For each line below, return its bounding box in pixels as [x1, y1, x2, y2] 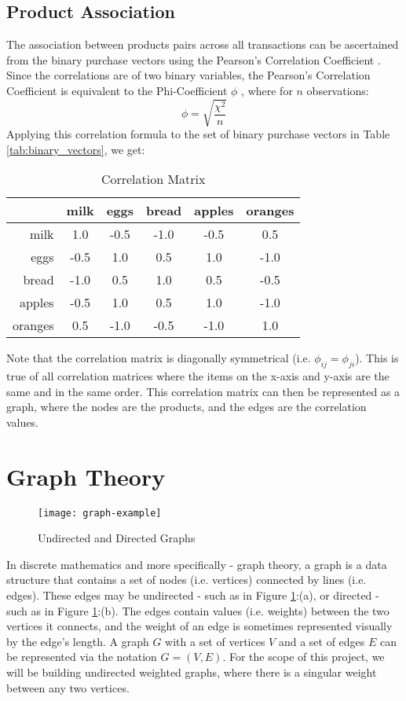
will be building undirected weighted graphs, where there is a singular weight [6, 664, 377, 681]
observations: [306, 82, 369, 98]
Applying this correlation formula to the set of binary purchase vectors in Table [6, 126, 390, 142]
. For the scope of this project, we [222, 648, 385, 665]
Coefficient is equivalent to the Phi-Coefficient [6, 82, 228, 98]
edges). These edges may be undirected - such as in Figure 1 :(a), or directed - [6, 587, 379, 604]
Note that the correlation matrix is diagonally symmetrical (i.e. [6, 350, 311, 366]
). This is [355, 350, 399, 366]
